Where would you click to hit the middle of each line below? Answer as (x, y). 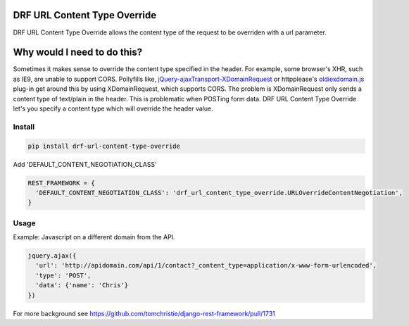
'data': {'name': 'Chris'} (82, 286)
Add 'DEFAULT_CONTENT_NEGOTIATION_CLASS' (85, 164)
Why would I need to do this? (78, 52)
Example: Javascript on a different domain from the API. (94, 237)
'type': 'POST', (63, 275)
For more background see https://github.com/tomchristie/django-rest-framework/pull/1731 (144, 313)
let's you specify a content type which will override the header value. (113, 108)
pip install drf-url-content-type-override (104, 146)
